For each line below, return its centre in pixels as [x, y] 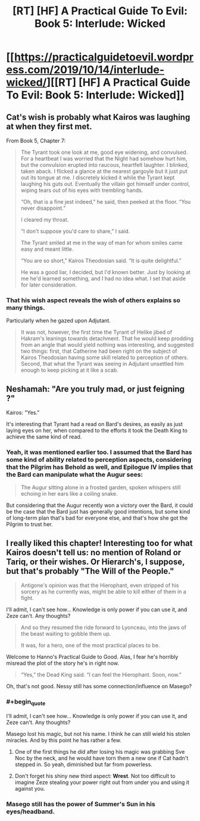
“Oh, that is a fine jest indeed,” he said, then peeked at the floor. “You [106, 202]
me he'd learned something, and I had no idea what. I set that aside [103, 279]
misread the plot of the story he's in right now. [62, 663]
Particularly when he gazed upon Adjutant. [59, 321]
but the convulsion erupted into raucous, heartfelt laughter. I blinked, [105, 165]
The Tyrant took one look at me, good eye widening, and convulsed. [104, 152]
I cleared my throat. [45, 220]
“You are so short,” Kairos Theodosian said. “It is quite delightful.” [101, 261]
